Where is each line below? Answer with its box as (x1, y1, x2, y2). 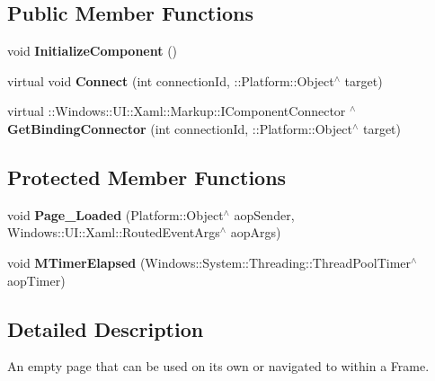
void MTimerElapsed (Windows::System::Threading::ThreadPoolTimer (7, 253, 412, 271)
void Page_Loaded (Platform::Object (7, 205, 224, 224)
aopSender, (234, 205, 295, 224)
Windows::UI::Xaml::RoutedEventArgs (7, 223, 220, 242)
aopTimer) (7, 270, 66, 289)
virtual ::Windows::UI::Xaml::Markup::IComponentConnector (7, 102, 346, 120)
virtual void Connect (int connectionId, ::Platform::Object (7, 71, 334, 90)
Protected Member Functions (7, 163, 287, 190)
